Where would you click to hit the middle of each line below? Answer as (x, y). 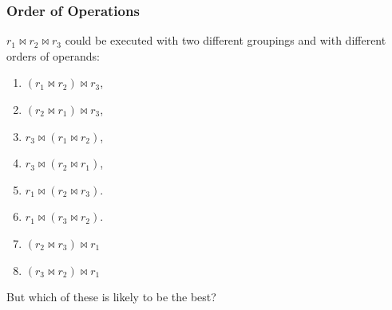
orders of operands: (53, 55)
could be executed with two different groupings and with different (226, 40)
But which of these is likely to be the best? (111, 297)
